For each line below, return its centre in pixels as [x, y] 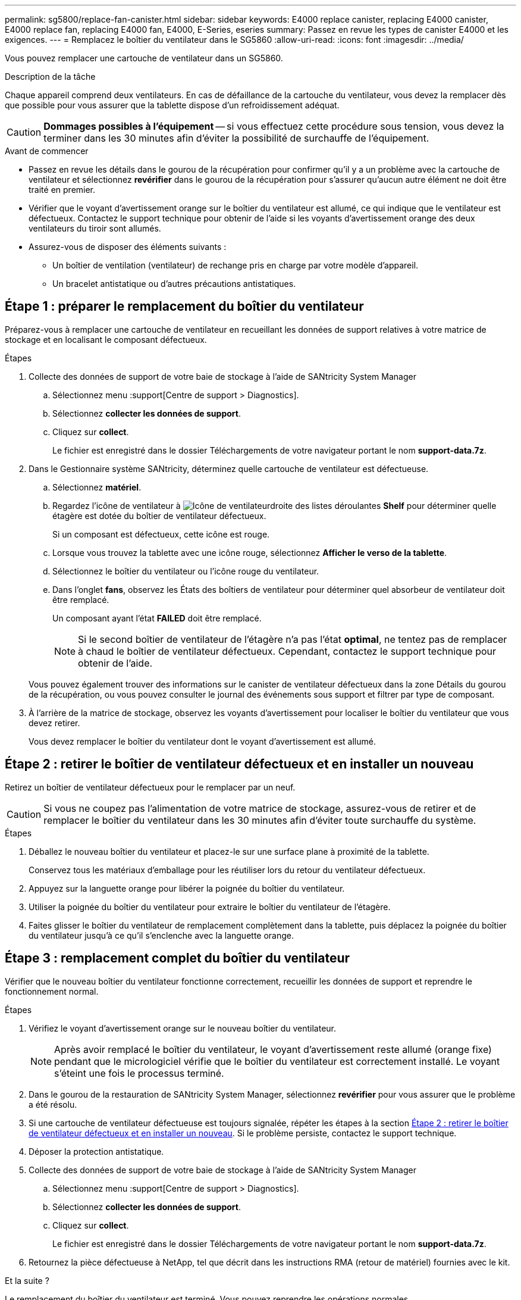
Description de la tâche [50, 76]
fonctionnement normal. [52, 991]
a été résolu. [53, 1104]
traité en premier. [62, 190]
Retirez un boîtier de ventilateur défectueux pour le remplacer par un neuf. [150, 787]
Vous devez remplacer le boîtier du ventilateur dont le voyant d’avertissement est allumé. [202, 741]
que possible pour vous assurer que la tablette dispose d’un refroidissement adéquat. [172, 105]
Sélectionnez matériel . [97, 487]
